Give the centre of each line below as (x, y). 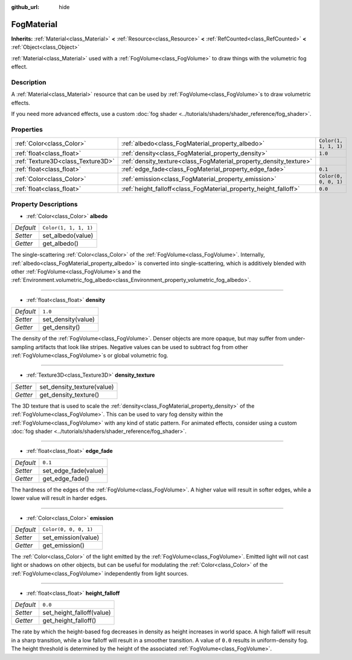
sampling (23, 347)
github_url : (25, 7)
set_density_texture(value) (77, 386)
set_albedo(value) (68, 235)
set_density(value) (69, 319)
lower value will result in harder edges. (59, 498)
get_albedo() (60, 243)
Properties (27, 129)
